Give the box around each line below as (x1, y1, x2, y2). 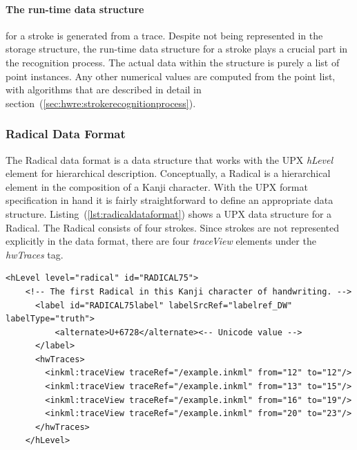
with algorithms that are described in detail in (6, 82, 202, 97)
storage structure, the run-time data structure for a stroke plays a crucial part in (6, 41, 348, 56)
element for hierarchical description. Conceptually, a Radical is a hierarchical (6, 166, 331, 180)
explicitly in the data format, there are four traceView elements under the (6, 234, 316, 248)
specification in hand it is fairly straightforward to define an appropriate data (6, 193, 334, 207)
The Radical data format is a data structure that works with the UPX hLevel (6, 152, 334, 167)
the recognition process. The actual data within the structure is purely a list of (6, 55, 340, 69)
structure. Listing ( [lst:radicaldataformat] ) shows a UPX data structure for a (6, 206, 332, 221)
